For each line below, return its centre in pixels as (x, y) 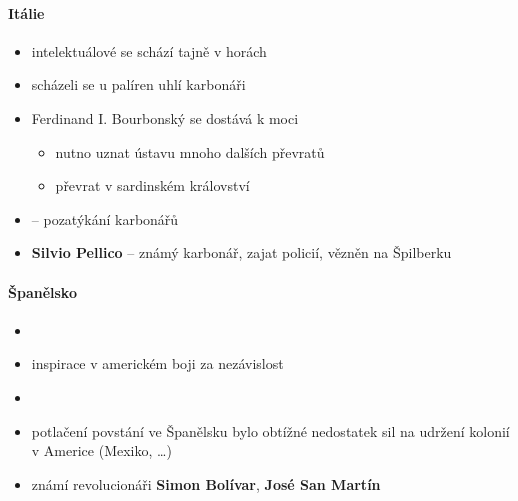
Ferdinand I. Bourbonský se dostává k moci (165, 117)
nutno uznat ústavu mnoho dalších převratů (190, 151)
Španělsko (42, 291)
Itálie (26, 12)
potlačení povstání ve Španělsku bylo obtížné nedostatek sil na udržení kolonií (270, 430)
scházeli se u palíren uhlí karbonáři (138, 84)
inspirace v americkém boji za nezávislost (157, 363)
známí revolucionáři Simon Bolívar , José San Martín (206, 483)
